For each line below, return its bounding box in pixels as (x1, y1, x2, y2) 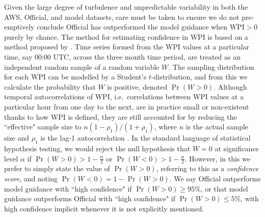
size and (4, 132, 30, 143)
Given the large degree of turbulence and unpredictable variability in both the (4, 2, 248, 12)
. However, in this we (184, 153, 250, 164)
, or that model (200, 183, 248, 194)
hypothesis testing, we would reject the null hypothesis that (4, 143, 191, 153)
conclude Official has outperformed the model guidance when (37, 21, 228, 32)
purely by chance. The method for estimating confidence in (4, 31, 189, 42)
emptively (4, 21, 35, 32)
